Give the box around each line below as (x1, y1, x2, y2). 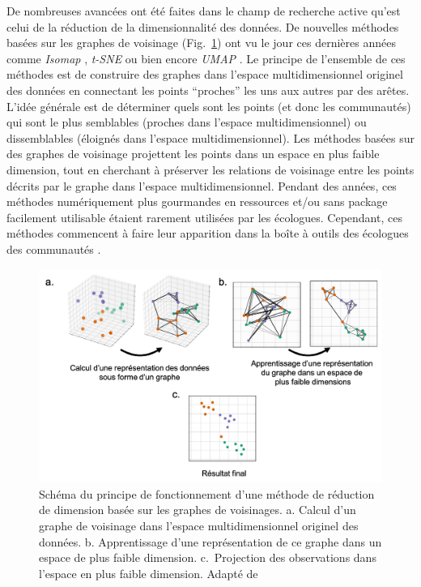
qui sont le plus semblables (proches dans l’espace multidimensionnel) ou (6, 114, 367, 131)
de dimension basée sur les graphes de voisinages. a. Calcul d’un (39, 501, 356, 518)
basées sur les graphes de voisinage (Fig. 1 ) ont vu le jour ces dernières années (6, 34, 396, 51)
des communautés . (6, 240, 101, 257)
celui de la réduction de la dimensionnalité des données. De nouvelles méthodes (6, 18, 399, 35)
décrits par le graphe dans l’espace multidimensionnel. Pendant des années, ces (6, 177, 397, 194)
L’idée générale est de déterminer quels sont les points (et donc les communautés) (6, 97, 411, 114)
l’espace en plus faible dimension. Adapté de (39, 564, 258, 581)
